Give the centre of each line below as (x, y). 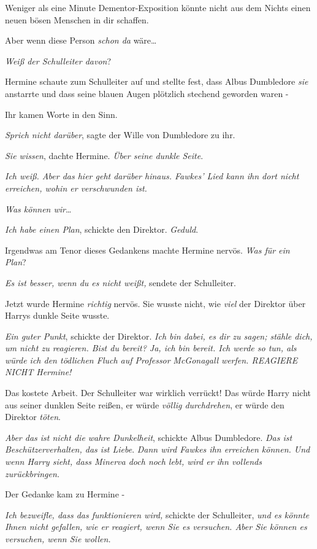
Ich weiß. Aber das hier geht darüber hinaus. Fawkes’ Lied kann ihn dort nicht (152, 176)
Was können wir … (38, 208)
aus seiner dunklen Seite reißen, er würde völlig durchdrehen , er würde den (145, 404)
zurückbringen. (32, 473)
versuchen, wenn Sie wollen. (58, 539)
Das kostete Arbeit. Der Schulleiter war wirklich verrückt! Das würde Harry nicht (158, 393)
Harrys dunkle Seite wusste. (57, 315)
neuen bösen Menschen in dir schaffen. (77, 19)
